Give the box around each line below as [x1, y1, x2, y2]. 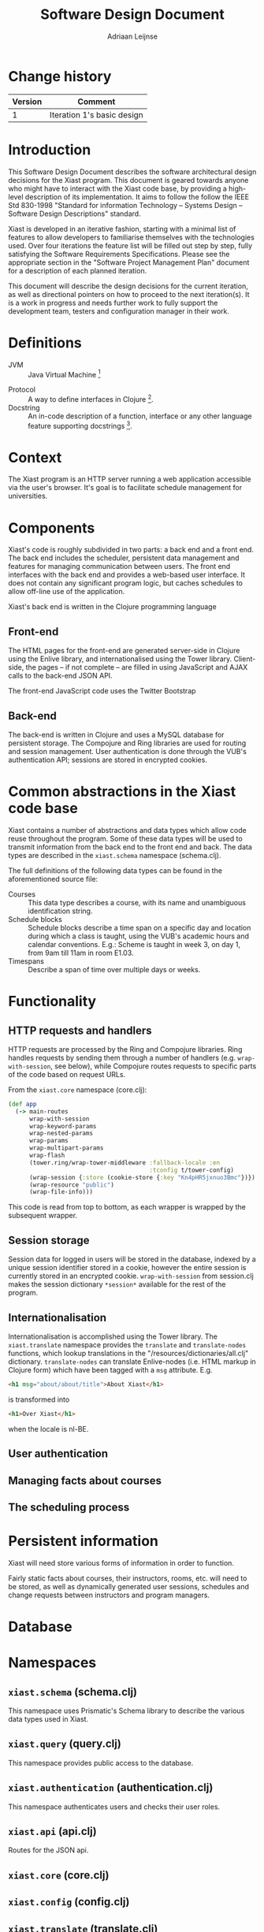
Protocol [8, 385, 35, 395]
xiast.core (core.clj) [8, 1868, 110, 1882]
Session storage [8, 1233, 90, 1247]
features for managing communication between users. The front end [8, 562, 231, 571]
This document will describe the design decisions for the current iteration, [8, 281, 248, 291]
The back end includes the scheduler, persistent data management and [8, 553, 240, 563]
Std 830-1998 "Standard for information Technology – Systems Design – [8, 200, 243, 210]
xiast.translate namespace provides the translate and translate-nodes [8, 1339, 247, 1349]
